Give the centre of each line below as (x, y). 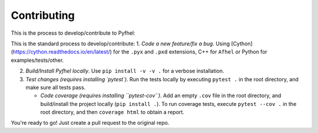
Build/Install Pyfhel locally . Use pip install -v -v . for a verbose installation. (125, 71)
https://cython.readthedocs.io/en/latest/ (61, 52)
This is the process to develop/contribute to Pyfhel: (73, 33)
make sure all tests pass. (56, 87)
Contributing (43, 15)
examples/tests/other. (37, 60)
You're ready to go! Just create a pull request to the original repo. (90, 123)
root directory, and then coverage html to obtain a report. (112, 112)
